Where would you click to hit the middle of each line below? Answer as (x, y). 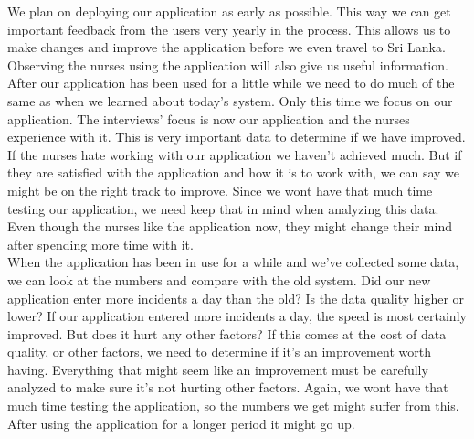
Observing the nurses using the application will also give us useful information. (228, 64)
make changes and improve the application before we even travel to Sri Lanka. (226, 47)
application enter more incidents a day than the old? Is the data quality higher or (236, 298)
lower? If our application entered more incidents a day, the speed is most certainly (237, 316)
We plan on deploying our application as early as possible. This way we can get (229, 11)
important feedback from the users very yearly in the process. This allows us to (229, 29)
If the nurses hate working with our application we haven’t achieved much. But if (235, 154)
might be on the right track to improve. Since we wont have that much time (220, 190)
